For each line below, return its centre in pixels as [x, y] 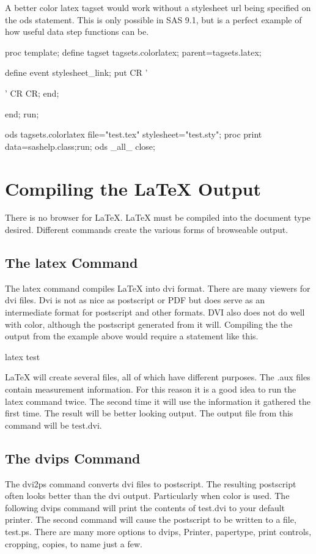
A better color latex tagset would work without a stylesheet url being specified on [158, 7]
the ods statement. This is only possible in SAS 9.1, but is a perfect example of [153, 19]
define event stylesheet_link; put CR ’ [76, 72]
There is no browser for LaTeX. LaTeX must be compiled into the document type [158, 217]
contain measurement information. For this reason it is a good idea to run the [151, 389]
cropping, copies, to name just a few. [74, 543]
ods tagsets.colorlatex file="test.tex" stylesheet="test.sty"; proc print [134, 134]
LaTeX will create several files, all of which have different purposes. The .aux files [158, 377]
